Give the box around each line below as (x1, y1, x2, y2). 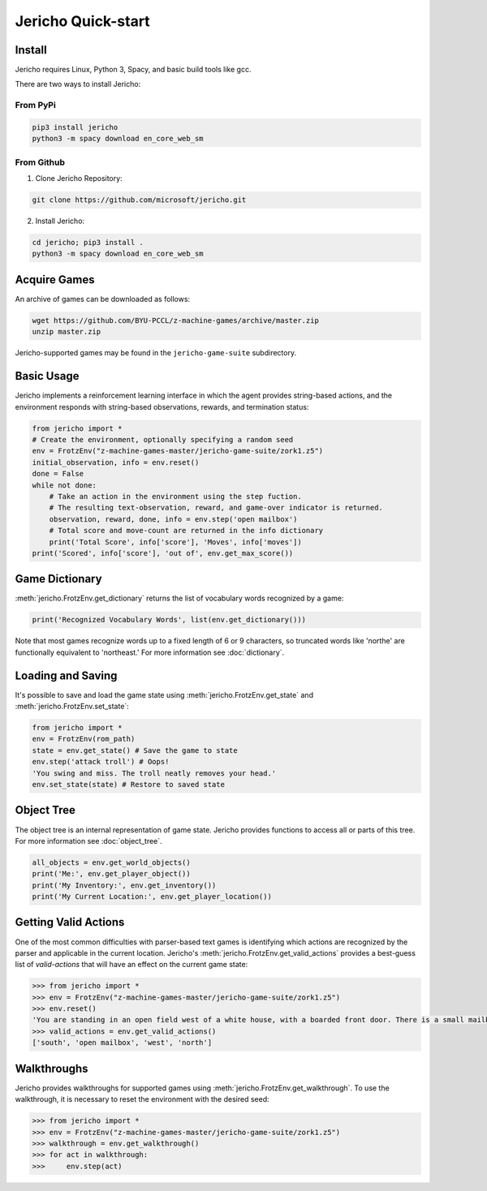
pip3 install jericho (32, 123, 119, 131)
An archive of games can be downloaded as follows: (15, 294, 191, 303)
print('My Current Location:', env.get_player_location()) (32, 892, 272, 901)
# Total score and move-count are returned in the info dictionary (49, 526, 324, 535)
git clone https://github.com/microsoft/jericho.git (32, 196, 247, 204)
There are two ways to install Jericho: (15, 80, 141, 89)
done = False (32, 469, 84, 479)
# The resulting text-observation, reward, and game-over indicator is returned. (49, 503, 383, 513)
